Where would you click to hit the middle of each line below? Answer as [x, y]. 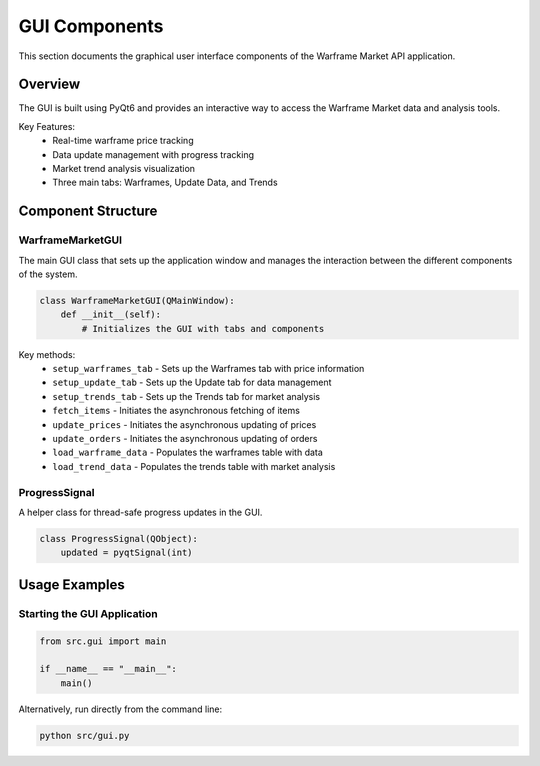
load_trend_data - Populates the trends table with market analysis [194, 466]
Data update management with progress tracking [153, 154]
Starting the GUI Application [88, 613]
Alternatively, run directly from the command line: [120, 709]
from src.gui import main [103, 641]
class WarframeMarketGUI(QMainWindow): [137, 300]
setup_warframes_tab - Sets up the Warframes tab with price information [208, 369]
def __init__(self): [111, 314]
